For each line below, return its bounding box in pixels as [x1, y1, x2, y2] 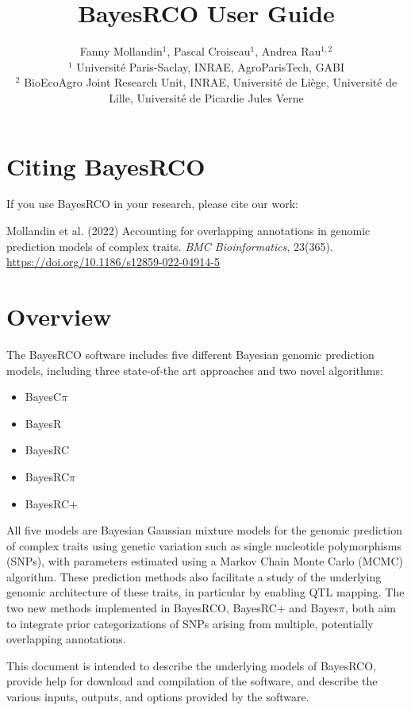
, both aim [344, 600, 397, 616]
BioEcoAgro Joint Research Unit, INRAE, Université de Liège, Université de [24, 74, 398, 91]
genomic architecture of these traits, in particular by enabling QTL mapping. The [6, 584, 405, 600]
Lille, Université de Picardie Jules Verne [109, 89, 304, 106]
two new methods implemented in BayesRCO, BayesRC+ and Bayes [6, 600, 339, 616]
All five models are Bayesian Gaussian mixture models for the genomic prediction [6, 522, 402, 538]
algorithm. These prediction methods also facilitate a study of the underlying [6, 568, 382, 585]
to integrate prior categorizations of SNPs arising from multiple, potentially [6, 615, 374, 631]
